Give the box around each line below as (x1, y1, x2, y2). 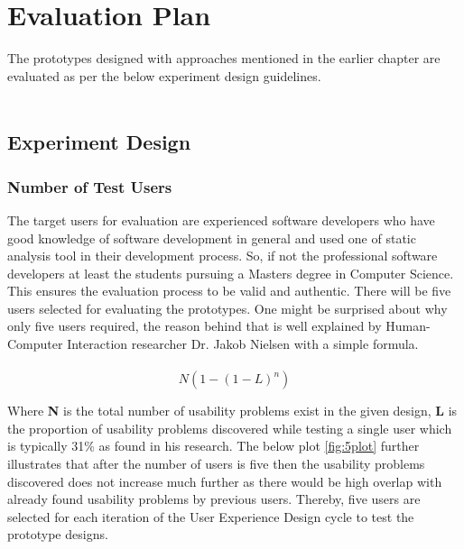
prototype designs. (7, 525, 108, 544)
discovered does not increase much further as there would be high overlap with (7, 471, 442, 490)
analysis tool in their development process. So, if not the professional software (7, 246, 438, 265)
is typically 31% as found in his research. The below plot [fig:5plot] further (7, 436, 420, 455)
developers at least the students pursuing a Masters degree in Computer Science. (7, 263, 454, 282)
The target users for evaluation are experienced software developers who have (7, 210, 435, 229)
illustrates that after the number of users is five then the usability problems (7, 454, 425, 473)
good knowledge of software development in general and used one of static (7, 228, 416, 247)
